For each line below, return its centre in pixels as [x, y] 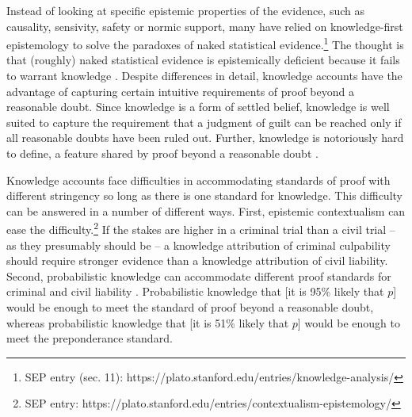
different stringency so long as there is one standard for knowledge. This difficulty [204, 195]
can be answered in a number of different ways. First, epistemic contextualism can [206, 210]
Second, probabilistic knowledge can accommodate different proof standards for [199, 275]
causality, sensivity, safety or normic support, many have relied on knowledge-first [205, 26]
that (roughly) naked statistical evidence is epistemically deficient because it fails [203, 60]
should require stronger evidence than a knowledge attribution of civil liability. [197, 260]
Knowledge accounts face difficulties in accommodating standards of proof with [198, 180]
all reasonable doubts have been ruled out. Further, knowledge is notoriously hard [205, 138]
